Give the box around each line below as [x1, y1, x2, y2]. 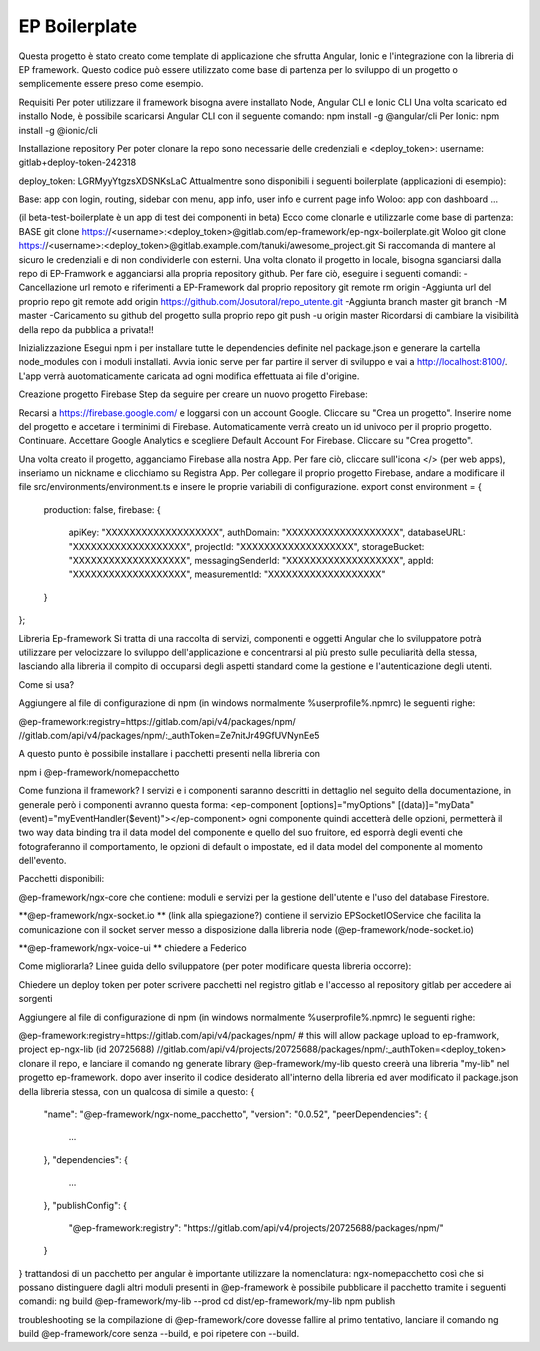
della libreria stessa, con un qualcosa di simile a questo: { [18, 1085, 255, 1097]
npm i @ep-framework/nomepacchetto [18, 766, 180, 778]
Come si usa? [18, 678, 75, 690]
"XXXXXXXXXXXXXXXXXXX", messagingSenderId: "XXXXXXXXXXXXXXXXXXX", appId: [68, 555, 434, 567]
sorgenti [18, 993, 53, 1005]
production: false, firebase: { [43, 503, 162, 515]
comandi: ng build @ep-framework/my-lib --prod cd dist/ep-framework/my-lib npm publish [18, 1295, 396, 1307]
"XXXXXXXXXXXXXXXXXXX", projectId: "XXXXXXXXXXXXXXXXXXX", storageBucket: [68, 540, 425, 552]
